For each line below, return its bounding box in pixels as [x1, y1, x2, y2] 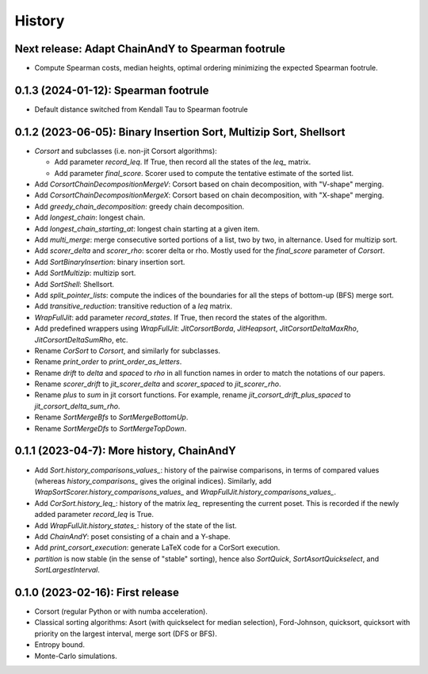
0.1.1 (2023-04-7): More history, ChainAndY [14, 444, 237, 458]
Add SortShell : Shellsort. [34, 279, 115, 289]
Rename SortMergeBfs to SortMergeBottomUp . [34, 412, 189, 422]
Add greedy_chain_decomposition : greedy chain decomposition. [34, 201, 245, 211]
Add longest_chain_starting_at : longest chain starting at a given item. [34, 224, 261, 233]
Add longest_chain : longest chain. [34, 213, 146, 222]
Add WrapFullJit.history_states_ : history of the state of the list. [34, 520, 237, 530]
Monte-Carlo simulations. [34, 651, 118, 661]
